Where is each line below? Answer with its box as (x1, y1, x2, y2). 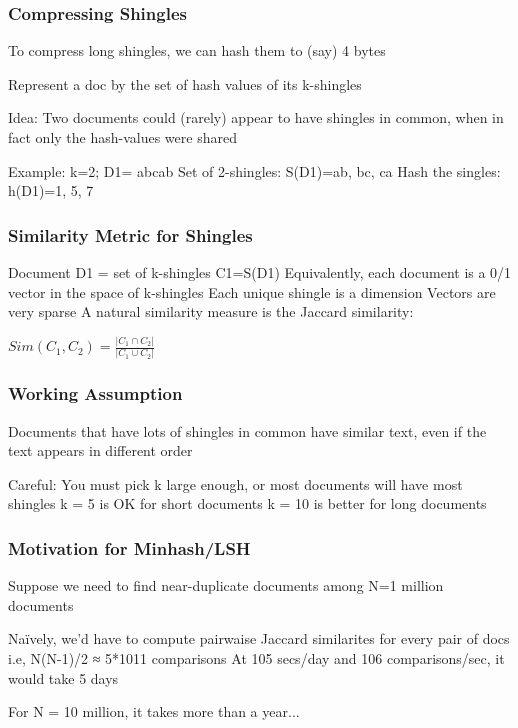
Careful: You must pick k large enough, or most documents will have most (8, 473, 463, 494)
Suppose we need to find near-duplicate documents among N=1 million (8, 575, 444, 596)
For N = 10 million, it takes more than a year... (8, 701, 300, 722)
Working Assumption (8, 381, 183, 406)
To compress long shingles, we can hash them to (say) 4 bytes (8, 40, 386, 61)
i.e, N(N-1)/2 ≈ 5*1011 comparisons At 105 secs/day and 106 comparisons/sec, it (8, 648, 505, 668)
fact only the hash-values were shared (8, 127, 237, 147)
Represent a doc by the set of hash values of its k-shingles (8, 73, 362, 94)
